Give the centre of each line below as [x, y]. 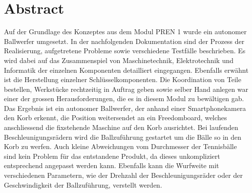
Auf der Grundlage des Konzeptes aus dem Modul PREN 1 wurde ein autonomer [125, 32]
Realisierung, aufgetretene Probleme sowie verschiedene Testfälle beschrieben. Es [125, 51]
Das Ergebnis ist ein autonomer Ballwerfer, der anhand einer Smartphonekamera [125, 108]
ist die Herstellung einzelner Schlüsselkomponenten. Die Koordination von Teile [123, 79]
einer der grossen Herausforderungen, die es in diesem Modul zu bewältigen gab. [124, 98]
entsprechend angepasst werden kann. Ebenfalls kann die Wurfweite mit [112, 165]
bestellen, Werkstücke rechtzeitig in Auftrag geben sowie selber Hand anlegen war [126, 89]
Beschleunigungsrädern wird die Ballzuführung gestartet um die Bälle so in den [123, 137]
